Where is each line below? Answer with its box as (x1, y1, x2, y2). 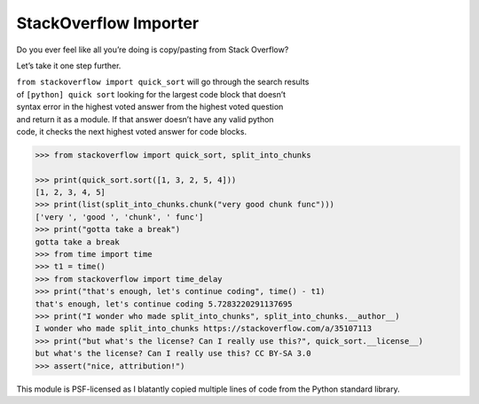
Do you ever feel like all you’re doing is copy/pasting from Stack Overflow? (16, 44, 289, 55)
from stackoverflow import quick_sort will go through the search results (16, 76, 310, 88)
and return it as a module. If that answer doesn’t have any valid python (16, 113, 274, 124)
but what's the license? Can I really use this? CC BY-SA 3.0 (35, 348, 311, 359)
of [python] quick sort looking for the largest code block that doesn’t (16, 89, 287, 99)
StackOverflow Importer (16, 13, 200, 33)
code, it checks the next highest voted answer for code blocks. (16, 126, 247, 136)
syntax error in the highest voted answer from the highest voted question (16, 102, 284, 113)
